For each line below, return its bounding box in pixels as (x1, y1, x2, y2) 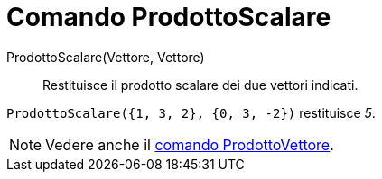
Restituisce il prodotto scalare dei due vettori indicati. (42, 76, 359, 93)
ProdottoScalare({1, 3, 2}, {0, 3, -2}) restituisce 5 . (6, 104, 376, 121)
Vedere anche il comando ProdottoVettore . (45, 135, 334, 154)
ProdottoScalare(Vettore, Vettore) (6, 49, 205, 65)
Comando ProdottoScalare (6, 2, 331, 32)
